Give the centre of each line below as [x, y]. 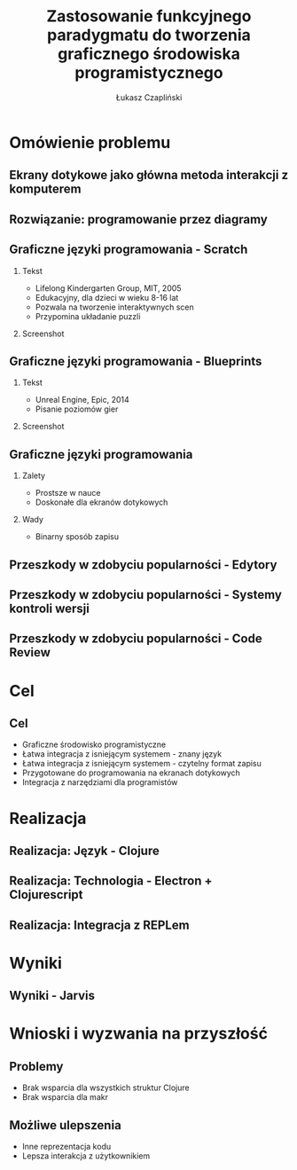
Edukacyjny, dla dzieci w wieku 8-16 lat [107, 297]
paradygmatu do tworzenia [149, 35]
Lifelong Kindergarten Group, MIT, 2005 [108, 288]
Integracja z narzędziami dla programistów [100, 782]
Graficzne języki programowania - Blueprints [136, 361]
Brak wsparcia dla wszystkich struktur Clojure [106, 1088]
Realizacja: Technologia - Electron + [111, 881]
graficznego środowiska [149, 54]
